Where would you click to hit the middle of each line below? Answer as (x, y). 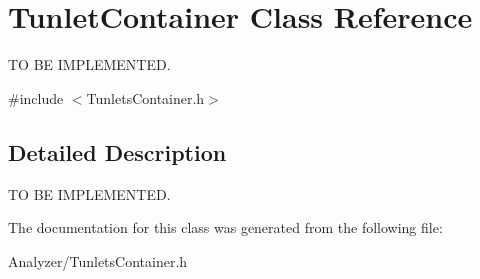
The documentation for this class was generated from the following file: (225, 227)
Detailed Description (117, 151)
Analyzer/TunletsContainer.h (98, 260)
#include (36, 97)
